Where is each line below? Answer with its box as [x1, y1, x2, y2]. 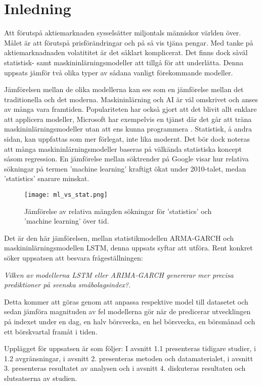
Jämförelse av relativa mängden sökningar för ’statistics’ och [24, 205, 212, 216]
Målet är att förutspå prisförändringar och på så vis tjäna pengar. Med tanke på [4, 37, 253, 48]
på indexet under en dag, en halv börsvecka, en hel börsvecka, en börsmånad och [4, 316, 255, 327]
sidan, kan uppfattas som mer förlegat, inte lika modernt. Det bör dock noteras [4, 134, 250, 144]
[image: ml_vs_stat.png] [24, 191, 108, 199]
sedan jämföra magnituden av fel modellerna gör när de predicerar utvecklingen [4, 306, 251, 317]
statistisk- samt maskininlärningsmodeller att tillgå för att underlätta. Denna [4, 57, 243, 67]
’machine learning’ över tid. [24, 216, 109, 226]
